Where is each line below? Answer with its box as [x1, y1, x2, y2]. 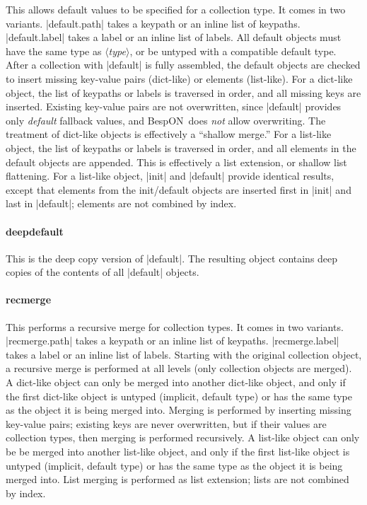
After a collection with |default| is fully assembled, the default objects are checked [6, 57, 361, 72]
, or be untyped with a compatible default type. [129, 43, 337, 58]
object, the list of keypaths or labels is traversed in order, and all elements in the [6, 140, 356, 155]
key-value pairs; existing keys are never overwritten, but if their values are [6, 416, 327, 431]
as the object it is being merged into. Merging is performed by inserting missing [6, 402, 351, 417]
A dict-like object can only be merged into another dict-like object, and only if [6, 375, 346, 390]
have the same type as [6, 43, 102, 58]
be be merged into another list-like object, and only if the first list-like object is [6, 444, 350, 459]
